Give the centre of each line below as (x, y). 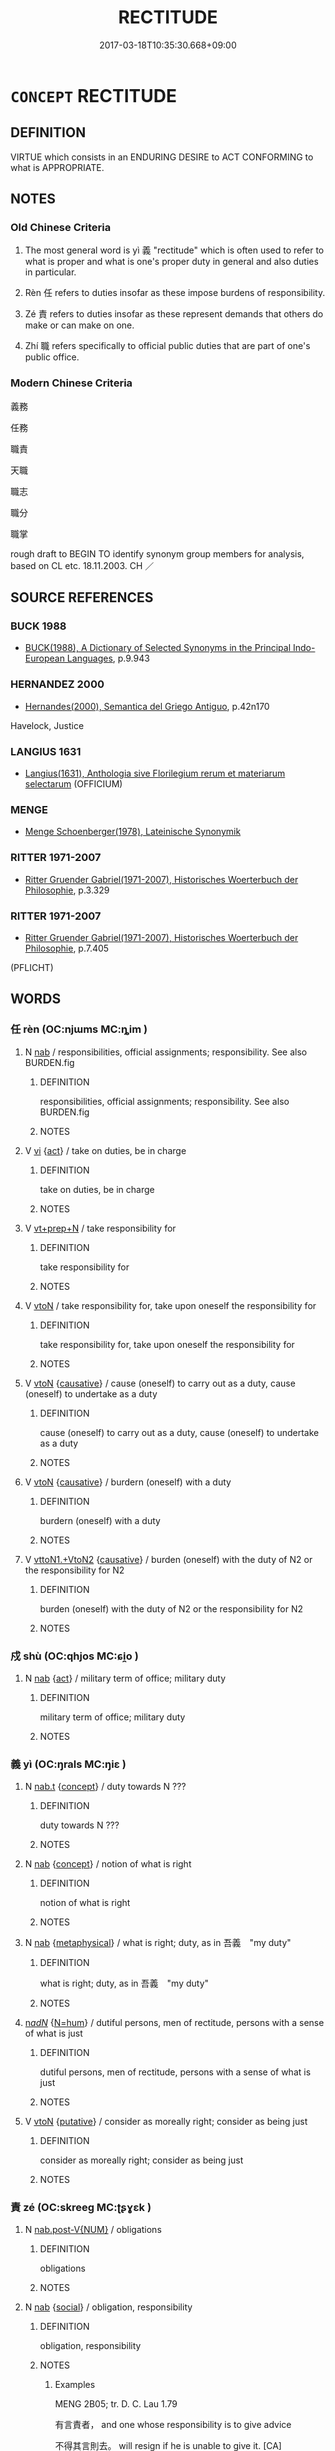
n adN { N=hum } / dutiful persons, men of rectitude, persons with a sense (174, 2023)
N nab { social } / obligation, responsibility (108, 2307)
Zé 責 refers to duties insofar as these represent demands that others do (174, 314)
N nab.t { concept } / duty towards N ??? (105, 1787)
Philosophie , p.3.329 (67, 890)
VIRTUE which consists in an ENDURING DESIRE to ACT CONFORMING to (162, 157)
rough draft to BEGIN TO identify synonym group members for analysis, (157, 553)
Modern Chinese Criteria (71, 383)
